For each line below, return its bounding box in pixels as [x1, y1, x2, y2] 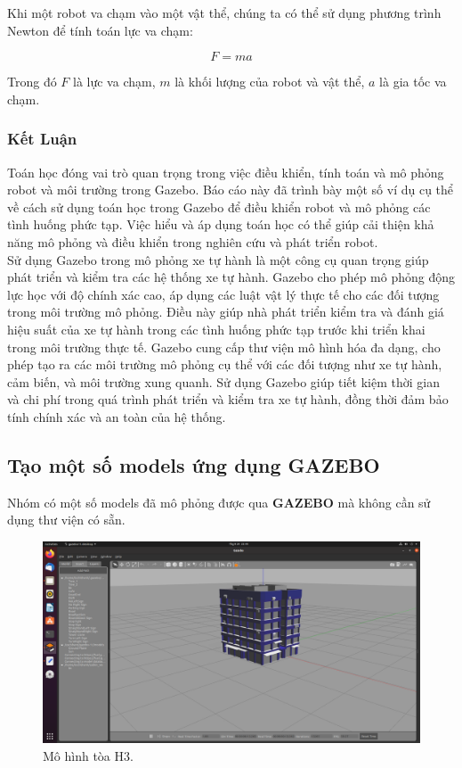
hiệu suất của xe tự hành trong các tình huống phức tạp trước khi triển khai [7, 319, 426, 338]
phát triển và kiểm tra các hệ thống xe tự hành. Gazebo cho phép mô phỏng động [7, 268, 456, 286]
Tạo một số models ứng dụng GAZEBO [7, 450, 380, 478]
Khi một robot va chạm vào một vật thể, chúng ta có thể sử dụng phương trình [7, 4, 442, 21]
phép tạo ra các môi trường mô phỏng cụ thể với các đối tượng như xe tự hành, [7, 355, 442, 374]
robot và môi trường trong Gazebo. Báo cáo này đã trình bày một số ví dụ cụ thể [7, 180, 454, 199]
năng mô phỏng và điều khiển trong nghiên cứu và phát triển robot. [7, 232, 378, 251]
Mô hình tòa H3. [43, 746, 134, 764]
